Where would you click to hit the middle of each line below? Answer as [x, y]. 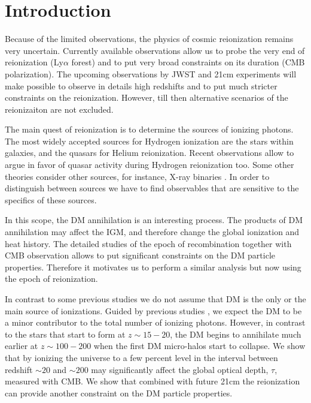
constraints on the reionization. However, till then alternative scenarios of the [147, 97]
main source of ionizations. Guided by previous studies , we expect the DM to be [153, 310]
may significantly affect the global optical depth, [180, 369]
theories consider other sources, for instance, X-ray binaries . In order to [137, 176]
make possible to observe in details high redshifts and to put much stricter [141, 85]
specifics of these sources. [51, 199]
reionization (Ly [34, 62]
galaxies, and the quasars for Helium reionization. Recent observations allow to [150, 153]
